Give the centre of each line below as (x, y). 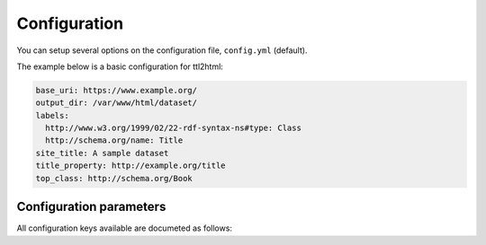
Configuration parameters (91, 207)
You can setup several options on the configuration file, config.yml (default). (162, 50)
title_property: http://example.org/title (130, 166)
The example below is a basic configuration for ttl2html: (120, 66)
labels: (52, 115)
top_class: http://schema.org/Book (114, 178)
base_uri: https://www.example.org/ (117, 90)
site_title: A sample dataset (102, 153)
